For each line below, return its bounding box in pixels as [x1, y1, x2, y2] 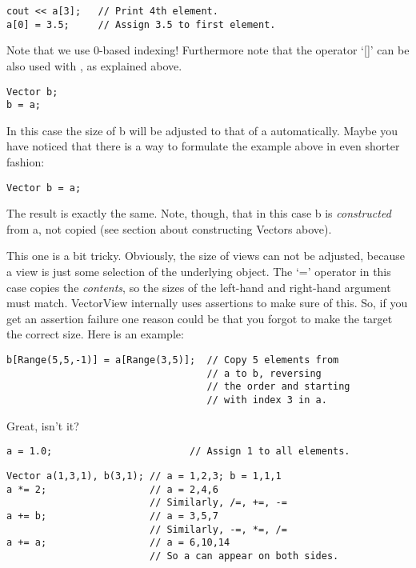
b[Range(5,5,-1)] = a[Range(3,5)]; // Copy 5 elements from [6, 354, 339, 366]
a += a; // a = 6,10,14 [6, 537, 230, 549]
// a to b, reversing [206, 367, 322, 379]
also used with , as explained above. [6, 57, 182, 74]
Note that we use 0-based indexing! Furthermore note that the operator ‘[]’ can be [6, 42, 410, 58]
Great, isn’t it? [6, 417, 79, 434]
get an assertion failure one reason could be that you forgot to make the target [6, 310, 393, 326]
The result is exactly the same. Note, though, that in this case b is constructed [6, 205, 391, 222]
